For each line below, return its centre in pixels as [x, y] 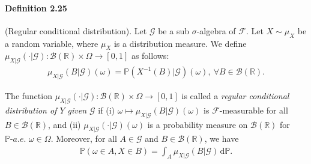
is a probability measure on [198, 124]
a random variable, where [52, 43]
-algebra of [216, 30]
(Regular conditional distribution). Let [76, 30]
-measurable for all [254, 110]
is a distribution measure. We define [180, 43]
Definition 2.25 [36, 8]
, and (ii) [65, 124]
